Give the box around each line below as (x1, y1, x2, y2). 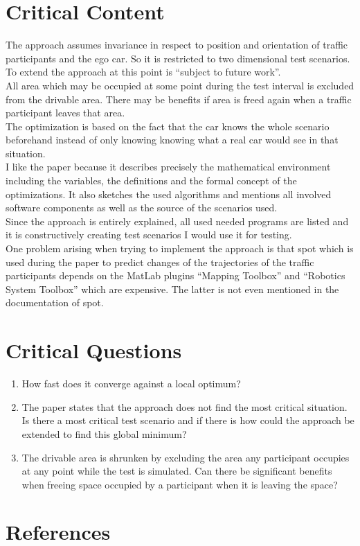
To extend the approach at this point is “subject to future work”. (6, 64, 281, 79)
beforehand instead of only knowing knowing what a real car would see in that (6, 132, 339, 147)
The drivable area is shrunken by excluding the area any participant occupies (21, 450, 350, 464)
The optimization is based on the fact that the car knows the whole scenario (6, 118, 330, 133)
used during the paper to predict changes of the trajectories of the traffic (6, 254, 314, 269)
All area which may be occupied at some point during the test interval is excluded (6, 78, 354, 92)
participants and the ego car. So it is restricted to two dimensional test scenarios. (6, 51, 350, 65)
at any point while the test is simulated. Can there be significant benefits (21, 464, 332, 478)
